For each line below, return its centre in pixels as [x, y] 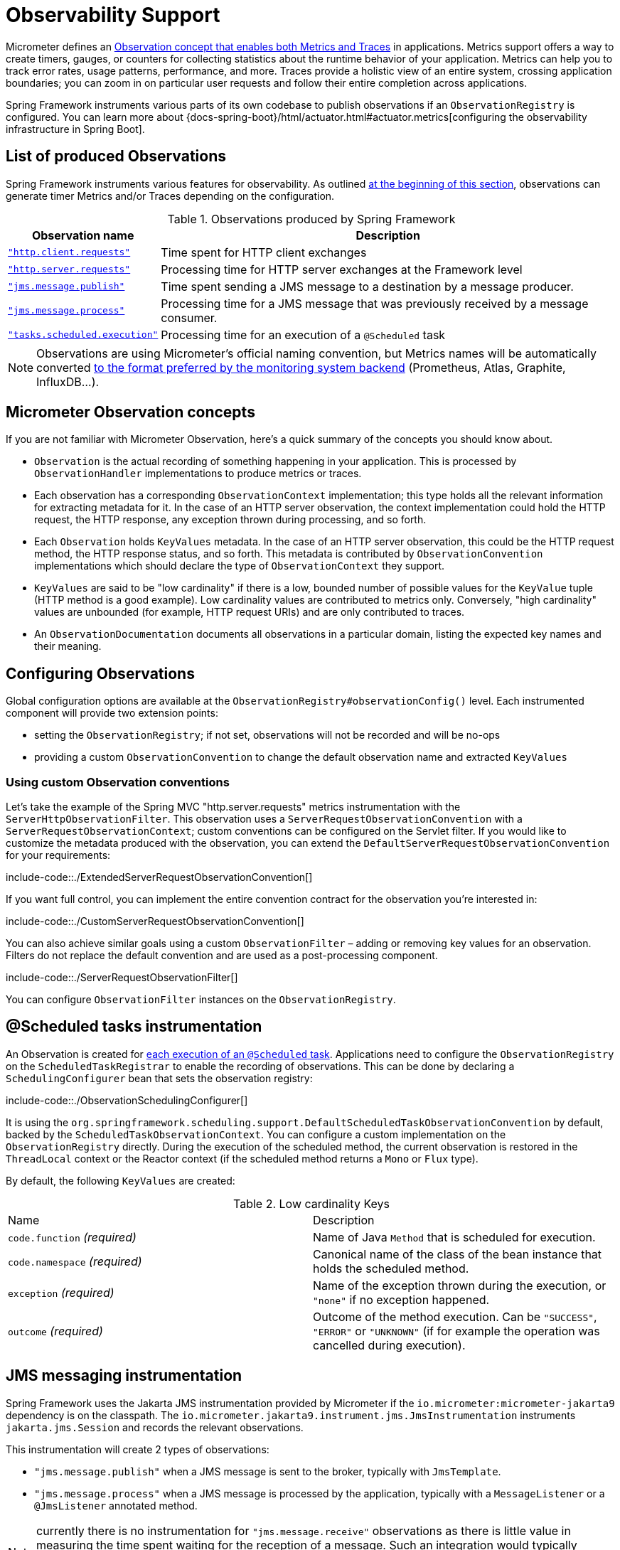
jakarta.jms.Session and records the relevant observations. [155, 1427]
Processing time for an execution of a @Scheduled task [303, 335]
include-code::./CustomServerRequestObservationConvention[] [155, 921]
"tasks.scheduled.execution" [83, 335]
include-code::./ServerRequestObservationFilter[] [122, 978]
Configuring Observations [100, 673]
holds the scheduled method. [391, 1268]
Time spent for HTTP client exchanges [264, 252]
